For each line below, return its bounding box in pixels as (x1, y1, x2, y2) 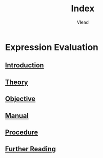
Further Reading (5, 145, 56, 153)
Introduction (5, 61, 44, 69)
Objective (5, 95, 36, 103)
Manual (5, 111, 29, 120)
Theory (5, 78, 29, 86)
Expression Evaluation (5, 41, 99, 53)
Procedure (5, 128, 38, 136)
